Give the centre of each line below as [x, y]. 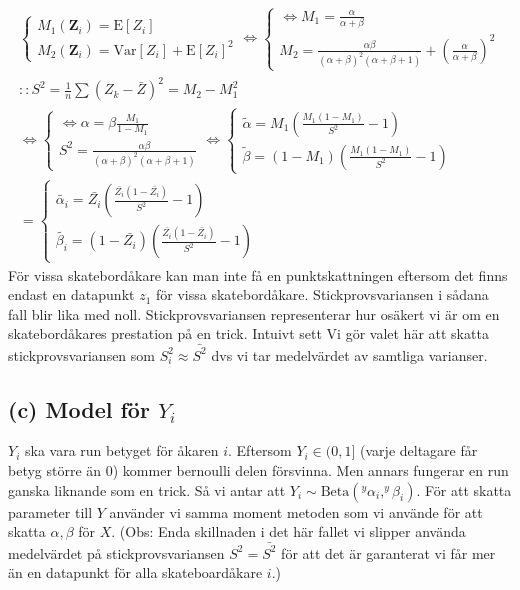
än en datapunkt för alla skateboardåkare [135, 572]
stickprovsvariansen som [81, 354]
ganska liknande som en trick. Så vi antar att [147, 489]
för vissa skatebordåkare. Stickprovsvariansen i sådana [322, 294]
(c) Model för [79, 408]
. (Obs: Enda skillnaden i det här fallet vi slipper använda [288, 531]
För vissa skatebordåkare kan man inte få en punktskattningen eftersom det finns [258, 274]
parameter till [50, 511]
